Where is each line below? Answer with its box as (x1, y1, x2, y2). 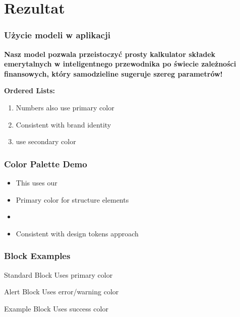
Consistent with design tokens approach (16, 228, 139, 238)
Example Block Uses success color (4, 303, 108, 313)
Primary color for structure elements (16, 194, 129, 205)
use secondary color (16, 136, 76, 147)
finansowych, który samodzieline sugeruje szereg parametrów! (4, 68, 223, 79)
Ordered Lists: (4, 85, 55, 96)
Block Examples (4, 249, 71, 262)
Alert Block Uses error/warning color (4, 286, 119, 297)
